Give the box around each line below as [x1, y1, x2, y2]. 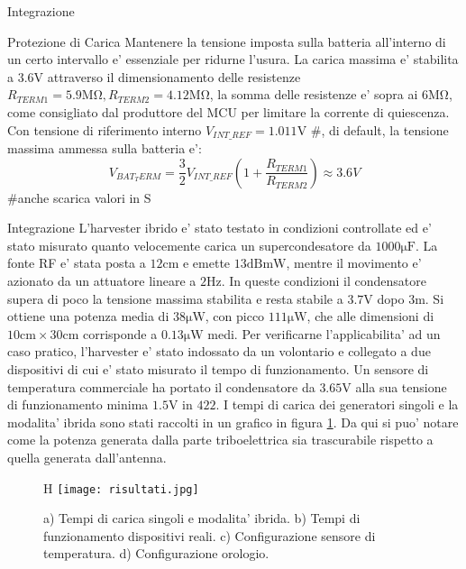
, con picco [205, 307, 265, 326]
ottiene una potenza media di [7, 307, 169, 326]
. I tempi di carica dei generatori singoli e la [215, 395, 459, 414]
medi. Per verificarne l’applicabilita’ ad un [207, 324, 441, 343]
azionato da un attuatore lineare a [7, 271, 196, 289]
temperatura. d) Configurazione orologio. [43, 544, 270, 563]
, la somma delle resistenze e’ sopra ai [209, 85, 418, 104]
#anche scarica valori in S [7, 188, 151, 206]
